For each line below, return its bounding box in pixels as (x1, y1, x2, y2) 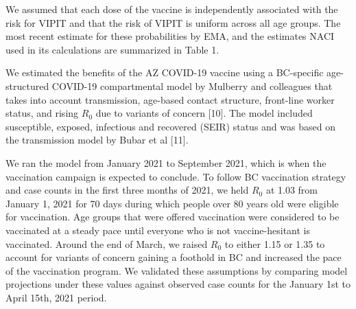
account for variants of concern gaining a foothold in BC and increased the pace (5, 250, 342, 264)
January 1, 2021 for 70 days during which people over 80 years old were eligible (5, 196, 339, 210)
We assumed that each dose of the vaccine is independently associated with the (5, 2, 338, 16)
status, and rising (5, 106, 79, 120)
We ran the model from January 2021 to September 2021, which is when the (5, 155, 327, 170)
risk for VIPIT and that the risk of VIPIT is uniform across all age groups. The (5, 15, 341, 30)
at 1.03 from (265, 183, 318, 197)
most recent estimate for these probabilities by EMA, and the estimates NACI (5, 29, 335, 43)
